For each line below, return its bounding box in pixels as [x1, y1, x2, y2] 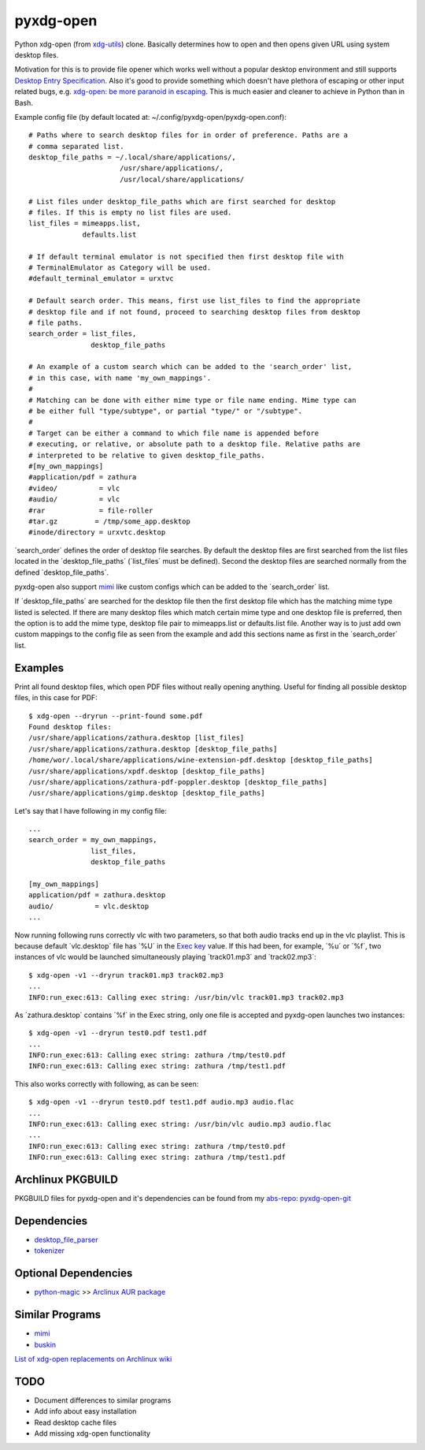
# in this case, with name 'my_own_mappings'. [28, 373, 212, 382]
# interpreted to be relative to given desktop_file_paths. [28, 450, 265, 460]
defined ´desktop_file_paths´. [14, 568, 109, 577]
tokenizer [34, 1246, 65, 1255]
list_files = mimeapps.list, [28, 219, 141, 228]
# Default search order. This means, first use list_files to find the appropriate [28, 296, 361, 305]
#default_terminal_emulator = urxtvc [28, 274, 175, 283]
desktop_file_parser [34, 1235, 98, 1245]
